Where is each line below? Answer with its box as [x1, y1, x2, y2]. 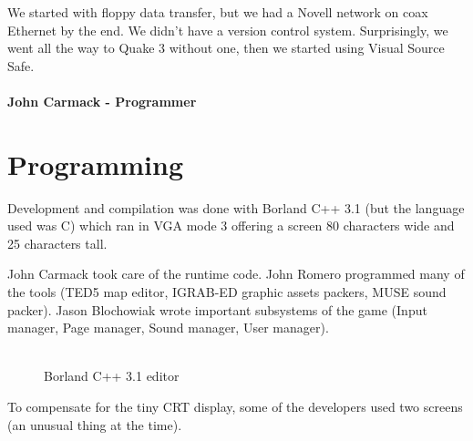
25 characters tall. [7, 233, 108, 252]
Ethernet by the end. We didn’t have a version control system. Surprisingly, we [7, 20, 448, 39]
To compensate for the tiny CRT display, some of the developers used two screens [7, 397, 463, 416]
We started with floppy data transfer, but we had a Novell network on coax [7, 3, 428, 21]
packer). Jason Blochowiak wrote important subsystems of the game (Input [7, 300, 427, 319]
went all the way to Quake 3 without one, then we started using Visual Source [7, 38, 445, 57]
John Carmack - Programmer [7, 91, 197, 110]
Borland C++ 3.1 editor [44, 366, 180, 385]
